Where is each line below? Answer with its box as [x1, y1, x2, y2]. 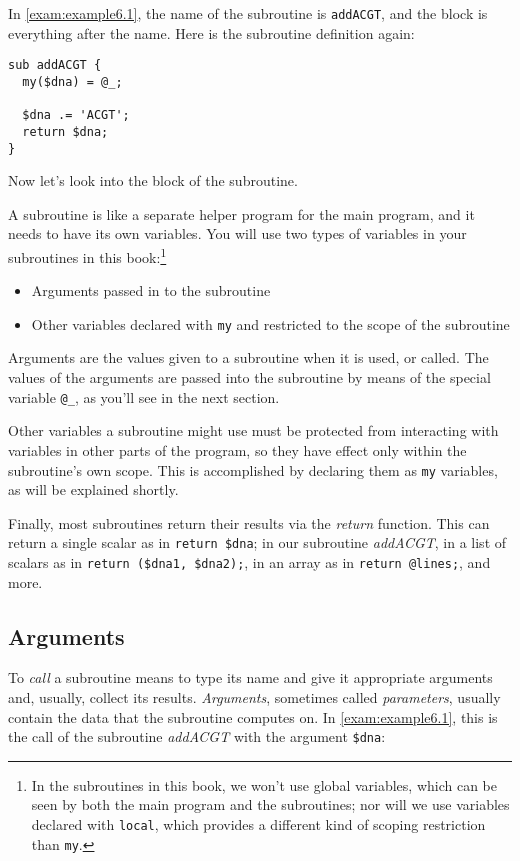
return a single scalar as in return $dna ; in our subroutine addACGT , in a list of [8, 532, 507, 553]
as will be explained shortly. [8, 479, 179, 500]
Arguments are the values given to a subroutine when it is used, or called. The [8, 347, 489, 368]
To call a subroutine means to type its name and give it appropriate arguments [8, 667, 493, 688]
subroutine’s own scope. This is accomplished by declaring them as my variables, [8, 459, 498, 480]
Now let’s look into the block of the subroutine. [8, 170, 298, 191]
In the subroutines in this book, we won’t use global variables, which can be [31, 774, 497, 795]
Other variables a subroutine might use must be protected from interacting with [8, 420, 499, 441]
